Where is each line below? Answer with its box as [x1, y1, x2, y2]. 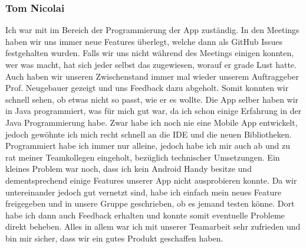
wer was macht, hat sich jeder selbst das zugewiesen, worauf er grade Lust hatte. [5, 58, 297, 70]
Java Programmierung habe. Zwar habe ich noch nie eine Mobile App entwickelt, [5, 116, 298, 128]
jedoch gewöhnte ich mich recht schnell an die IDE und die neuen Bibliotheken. [5, 128, 292, 140]
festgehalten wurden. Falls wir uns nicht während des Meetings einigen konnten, [5, 47, 294, 59]
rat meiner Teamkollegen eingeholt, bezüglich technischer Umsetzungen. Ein [5, 151, 280, 163]
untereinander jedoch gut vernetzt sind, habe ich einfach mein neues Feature [5, 185, 281, 198]
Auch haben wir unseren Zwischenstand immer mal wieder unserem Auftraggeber [5, 70, 299, 82]
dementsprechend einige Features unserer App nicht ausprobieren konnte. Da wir [5, 174, 297, 186]
